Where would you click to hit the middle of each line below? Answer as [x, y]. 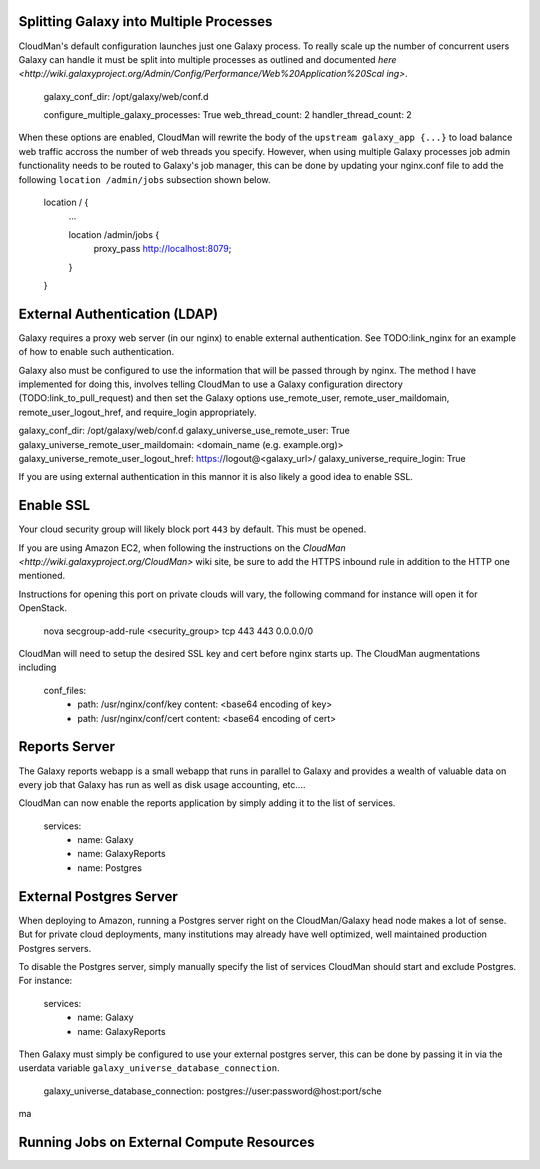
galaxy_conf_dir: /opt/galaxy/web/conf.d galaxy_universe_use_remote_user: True [184, 431]
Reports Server [66, 746]
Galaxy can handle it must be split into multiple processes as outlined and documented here [207, 59]
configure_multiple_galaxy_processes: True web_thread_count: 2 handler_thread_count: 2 [227, 115]
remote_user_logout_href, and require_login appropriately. [137, 412]
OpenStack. [42, 608]
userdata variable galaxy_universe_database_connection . [149, 1068]
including [37, 667]
